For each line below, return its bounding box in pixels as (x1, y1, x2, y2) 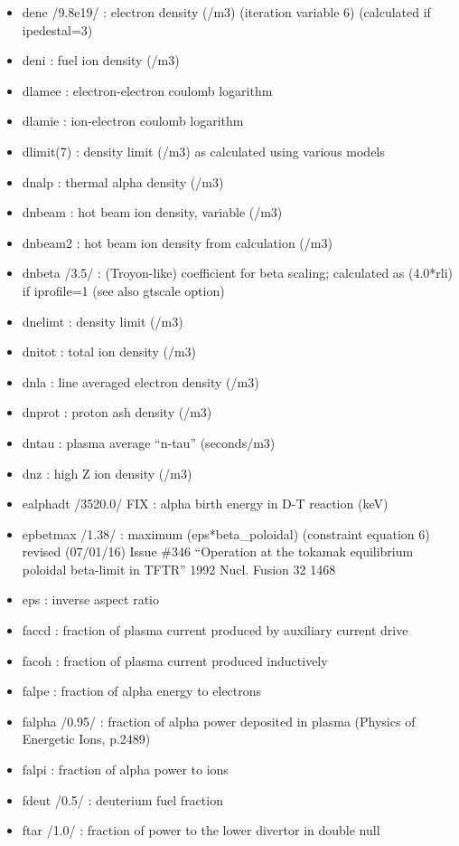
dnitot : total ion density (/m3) (22, 342, 197, 361)
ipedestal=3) (22, 20, 93, 39)
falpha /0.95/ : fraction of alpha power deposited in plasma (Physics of (22, 711, 416, 730)
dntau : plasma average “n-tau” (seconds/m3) (22, 433, 276, 452)
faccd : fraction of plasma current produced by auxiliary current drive (22, 621, 408, 640)
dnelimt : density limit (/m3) (22, 311, 183, 330)
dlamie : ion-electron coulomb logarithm (22, 111, 244, 130)
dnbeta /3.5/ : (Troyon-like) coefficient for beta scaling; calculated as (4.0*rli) (22, 263, 454, 282)
